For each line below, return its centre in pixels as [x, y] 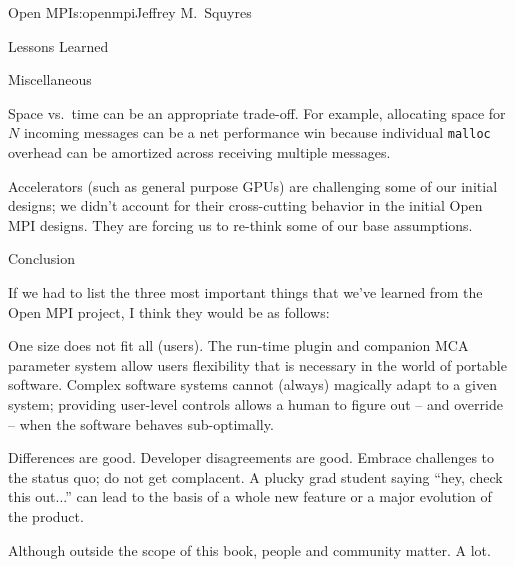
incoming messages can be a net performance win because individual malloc [257, 132]
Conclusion [41, 258]
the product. [46, 515]
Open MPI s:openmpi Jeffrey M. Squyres [130, 12]
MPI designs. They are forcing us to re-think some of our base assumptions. [240, 224]
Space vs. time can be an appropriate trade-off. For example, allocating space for [257, 112]
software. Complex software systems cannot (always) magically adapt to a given [252, 384]
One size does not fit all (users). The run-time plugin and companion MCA [238, 345]
